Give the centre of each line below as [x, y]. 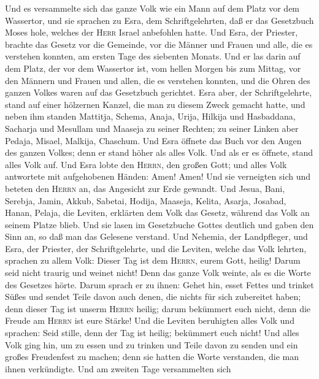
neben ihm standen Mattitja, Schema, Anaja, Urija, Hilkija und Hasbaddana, [150, 116]
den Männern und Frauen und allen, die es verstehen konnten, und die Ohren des [158, 80]
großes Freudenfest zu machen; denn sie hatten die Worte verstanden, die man [152, 357]
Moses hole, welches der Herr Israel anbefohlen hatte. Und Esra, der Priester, [152, 32]
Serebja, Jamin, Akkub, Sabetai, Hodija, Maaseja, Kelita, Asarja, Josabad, [146, 200]
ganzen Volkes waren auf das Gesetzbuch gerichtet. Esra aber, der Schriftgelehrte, [159, 92]
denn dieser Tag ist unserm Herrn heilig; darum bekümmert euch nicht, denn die [158, 308]
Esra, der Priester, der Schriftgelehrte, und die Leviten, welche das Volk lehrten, [156, 248]
